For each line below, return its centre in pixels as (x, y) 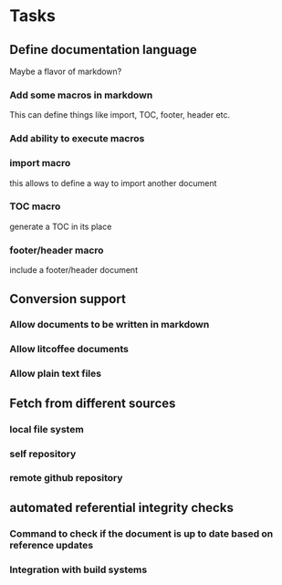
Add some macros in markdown (81, 95)
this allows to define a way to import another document (113, 183)
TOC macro (35, 206)
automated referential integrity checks (122, 507)
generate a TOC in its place (61, 226)
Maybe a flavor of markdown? (66, 71)
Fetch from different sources (93, 403)
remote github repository (66, 478)
